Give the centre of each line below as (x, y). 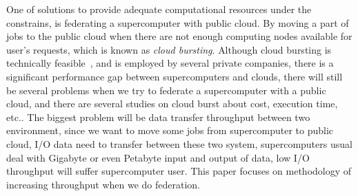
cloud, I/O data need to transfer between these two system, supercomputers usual (179, 143)
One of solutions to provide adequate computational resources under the (159, 9)
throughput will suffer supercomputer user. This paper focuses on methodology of (179, 171)
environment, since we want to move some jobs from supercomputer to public (170, 130)
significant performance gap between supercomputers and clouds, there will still (175, 76)
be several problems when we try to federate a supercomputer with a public (166, 90)
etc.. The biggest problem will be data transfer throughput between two (158, 117)
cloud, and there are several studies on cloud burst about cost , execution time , (172, 104)
